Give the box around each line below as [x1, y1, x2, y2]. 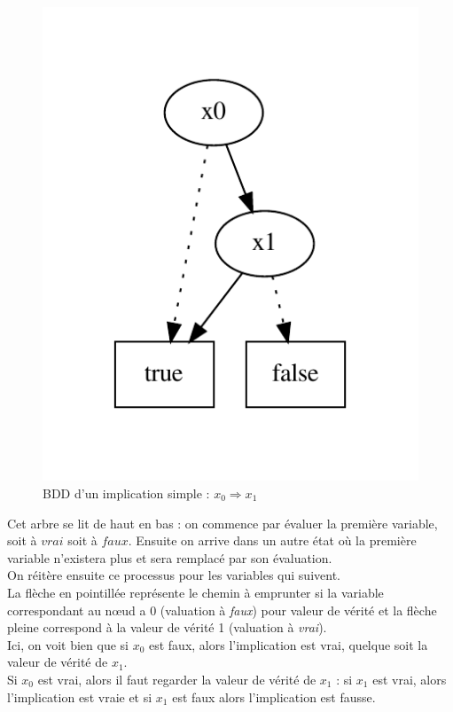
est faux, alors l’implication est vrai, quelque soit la [148, 635, 428, 653]
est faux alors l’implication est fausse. [172, 687, 376, 706]
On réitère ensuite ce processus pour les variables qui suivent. [7, 566, 340, 584]
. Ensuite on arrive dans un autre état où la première [128, 531, 417, 550]
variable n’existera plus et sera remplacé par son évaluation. [7, 548, 332, 567]
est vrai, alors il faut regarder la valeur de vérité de [37, 669, 316, 688]
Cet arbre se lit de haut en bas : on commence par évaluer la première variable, [7, 513, 438, 532]
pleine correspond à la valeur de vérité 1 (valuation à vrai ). [7, 618, 327, 637]
